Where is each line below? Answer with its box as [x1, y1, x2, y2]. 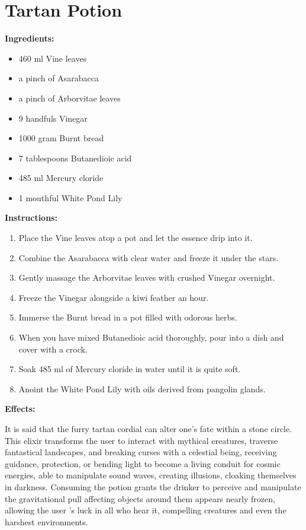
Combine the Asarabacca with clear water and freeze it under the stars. [18, 251, 279, 264]
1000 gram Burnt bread [18, 132, 104, 144]
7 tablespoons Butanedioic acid [18, 151, 132, 164]
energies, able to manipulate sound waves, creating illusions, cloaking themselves [5, 469, 297, 481]
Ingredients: [5, 32, 54, 45]
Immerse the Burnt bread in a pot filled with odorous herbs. [18, 311, 237, 323]
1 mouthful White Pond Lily [18, 191, 123, 204]
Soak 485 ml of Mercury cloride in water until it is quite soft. [18, 363, 241, 375]
